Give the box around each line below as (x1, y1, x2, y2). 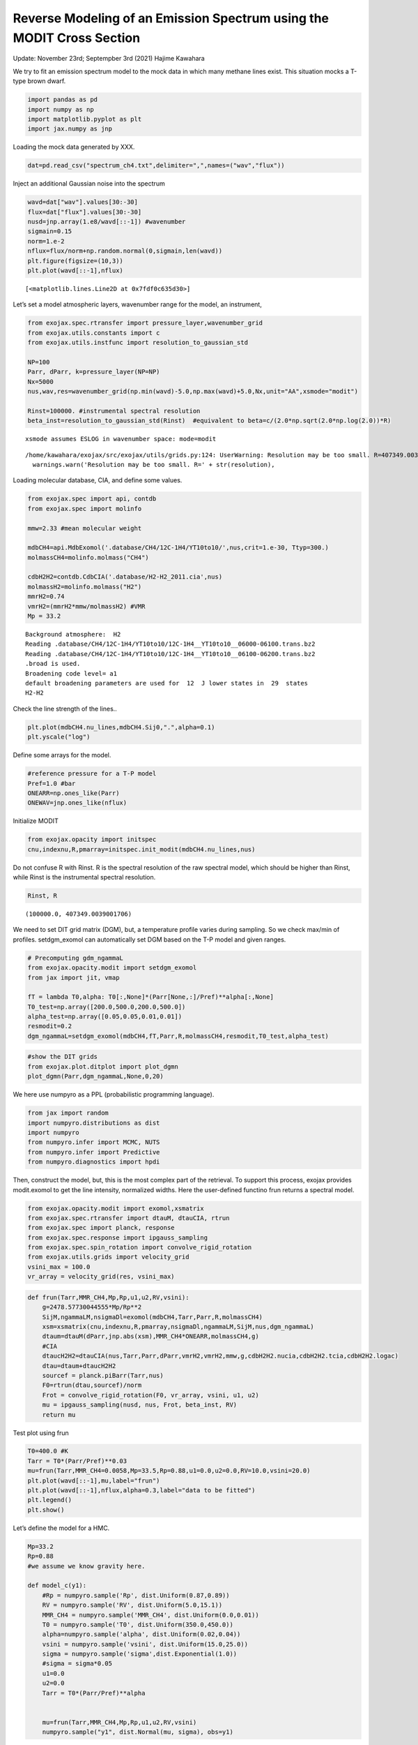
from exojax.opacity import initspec (27, 836, 157, 844)
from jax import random (27, 1109, 109, 1117)
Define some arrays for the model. (13, 751, 111, 759)
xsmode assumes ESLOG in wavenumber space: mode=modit (25, 435, 217, 443)
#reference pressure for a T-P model (27, 770, 157, 778)
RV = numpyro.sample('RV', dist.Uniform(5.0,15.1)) (42, 1601, 223, 1609)
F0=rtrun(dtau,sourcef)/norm (42, 1381, 142, 1389)
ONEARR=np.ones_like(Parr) (27, 789, 120, 797)
